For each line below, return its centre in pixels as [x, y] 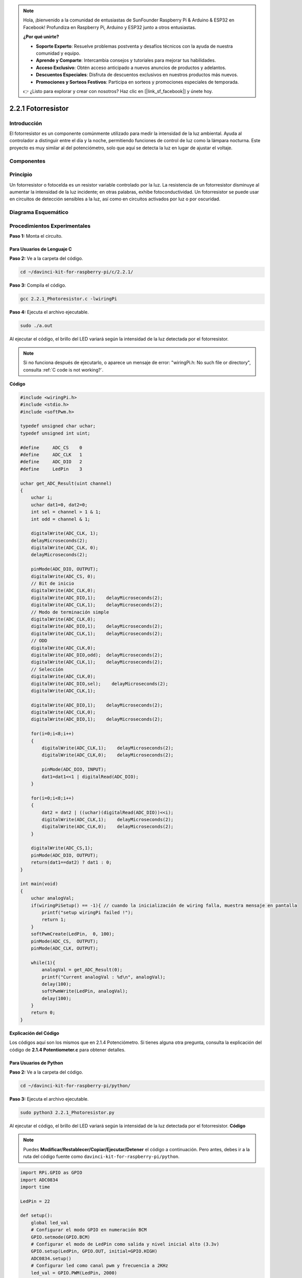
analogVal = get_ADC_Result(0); [82, 970]
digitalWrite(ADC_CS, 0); [63, 576]
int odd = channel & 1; [60, 519]
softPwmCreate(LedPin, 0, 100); [73, 934]
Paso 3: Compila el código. [38, 285]
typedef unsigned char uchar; [58, 426]
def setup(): [36, 1216]
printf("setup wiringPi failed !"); [87, 912]
